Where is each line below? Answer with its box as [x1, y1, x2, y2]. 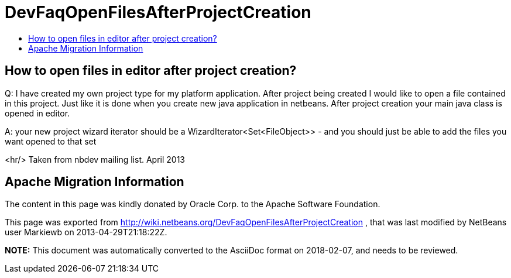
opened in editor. [5, 108, 70, 118]
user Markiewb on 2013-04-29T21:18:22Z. [5, 227, 167, 238]
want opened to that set [5, 136, 97, 146]
